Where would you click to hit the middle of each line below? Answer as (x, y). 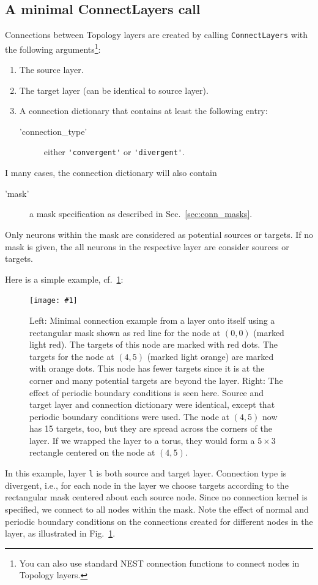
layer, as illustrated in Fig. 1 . (60, 533)
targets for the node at (72, 356)
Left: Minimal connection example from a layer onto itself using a (152, 320)
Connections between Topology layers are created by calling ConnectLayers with (157, 35)
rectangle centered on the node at (92, 452)
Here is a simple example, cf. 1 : (64, 279)
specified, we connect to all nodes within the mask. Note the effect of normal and (157, 509)
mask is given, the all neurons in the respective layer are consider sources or (147, 246)
